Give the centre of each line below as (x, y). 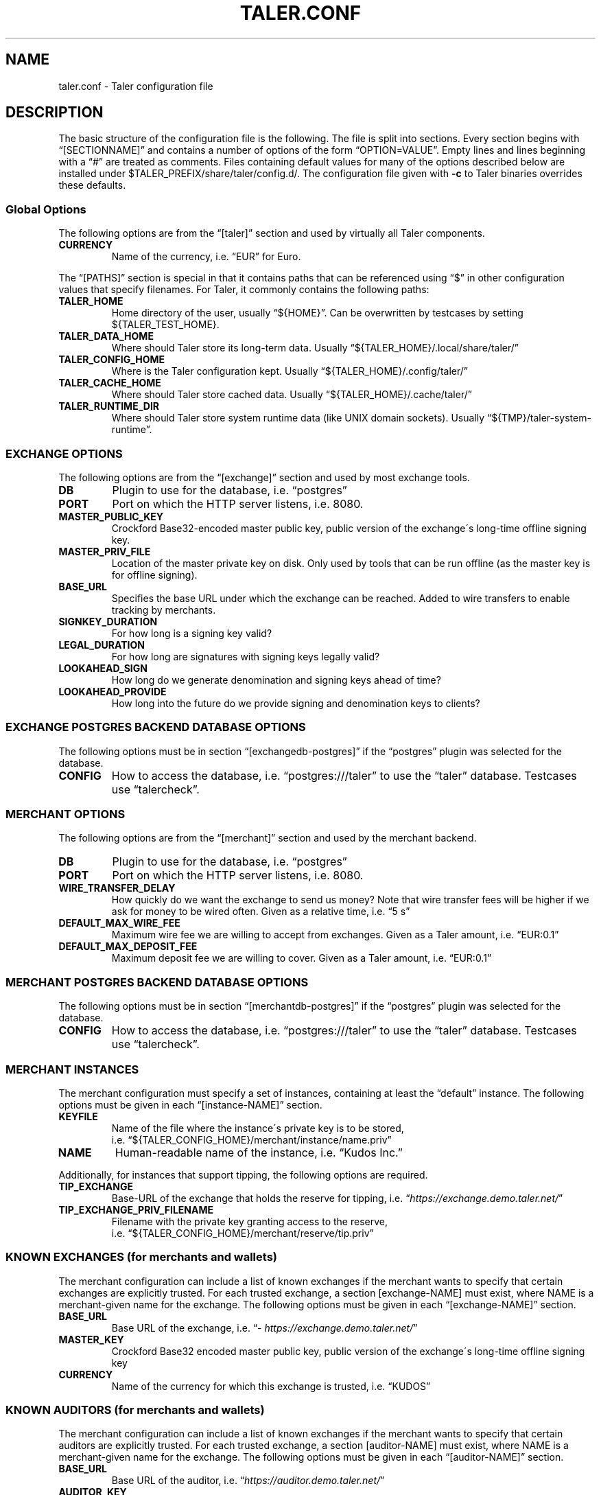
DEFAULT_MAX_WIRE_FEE (119, 923)
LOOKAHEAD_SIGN (103, 668)
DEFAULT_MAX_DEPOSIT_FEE (128, 947)
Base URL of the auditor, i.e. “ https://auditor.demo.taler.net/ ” (248, 1481)
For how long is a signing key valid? (192, 633)
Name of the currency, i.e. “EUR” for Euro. (206, 257)
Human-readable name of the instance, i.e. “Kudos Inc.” (259, 1152)
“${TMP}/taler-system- (539, 418)
